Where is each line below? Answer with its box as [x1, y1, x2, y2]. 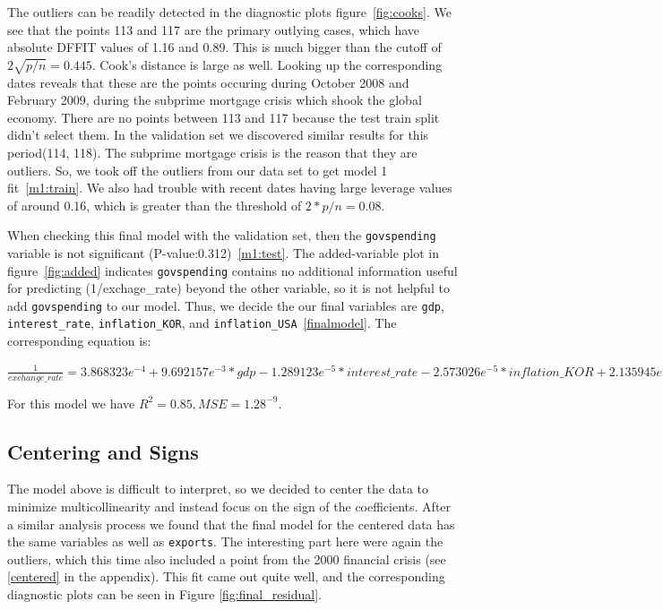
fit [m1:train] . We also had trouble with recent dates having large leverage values [7, 178, 452, 197]
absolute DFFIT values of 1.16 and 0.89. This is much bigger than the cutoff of [7, 38, 442, 56]
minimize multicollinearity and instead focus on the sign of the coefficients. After [7, 496, 452, 515]
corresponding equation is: [7, 331, 151, 350]
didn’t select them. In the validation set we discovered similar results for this [7, 125, 429, 144]
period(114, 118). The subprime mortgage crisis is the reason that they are [7, 142, 418, 161]
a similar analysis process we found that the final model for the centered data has [7, 514, 455, 533]
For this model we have [7, 393, 135, 412]
